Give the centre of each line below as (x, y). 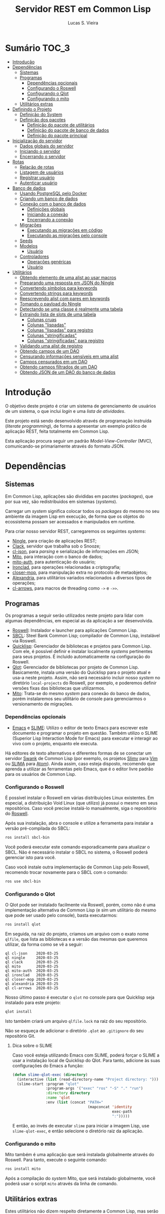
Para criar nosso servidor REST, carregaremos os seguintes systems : (76, 531)
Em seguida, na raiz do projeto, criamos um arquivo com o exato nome (77, 934)
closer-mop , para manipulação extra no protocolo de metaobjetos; (80, 572)
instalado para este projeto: (33, 1002)
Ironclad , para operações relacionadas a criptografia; (66, 567)
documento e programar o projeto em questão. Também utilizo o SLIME (85, 733)
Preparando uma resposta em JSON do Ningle (67, 283)
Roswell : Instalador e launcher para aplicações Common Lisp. (75, 630)
